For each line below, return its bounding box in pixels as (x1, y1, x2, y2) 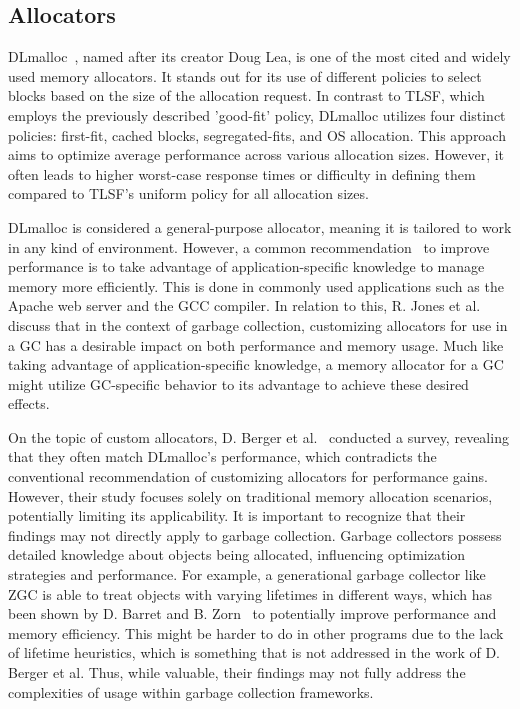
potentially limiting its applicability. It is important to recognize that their (8, 505, 466, 526)
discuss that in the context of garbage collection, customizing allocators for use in (8, 314, 508, 335)
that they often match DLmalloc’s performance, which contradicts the (8, 446, 437, 467)
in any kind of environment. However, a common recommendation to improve (8, 236, 490, 257)
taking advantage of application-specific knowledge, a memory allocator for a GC (8, 354, 504, 375)
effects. (8, 393, 50, 414)
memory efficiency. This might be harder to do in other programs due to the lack (8, 622, 504, 643)
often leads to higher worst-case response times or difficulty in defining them (8, 163, 476, 184)
